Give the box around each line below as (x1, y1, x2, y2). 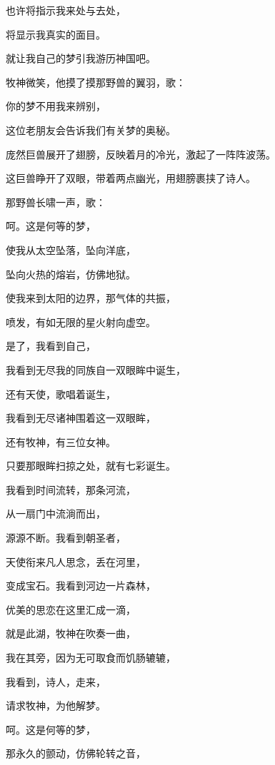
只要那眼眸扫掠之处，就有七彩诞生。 (6, 458, 176, 473)
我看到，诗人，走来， (6, 674, 106, 689)
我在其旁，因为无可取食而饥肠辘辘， (6, 650, 176, 665)
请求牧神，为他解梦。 (6, 698, 106, 713)
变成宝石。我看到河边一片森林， (6, 578, 156, 593)
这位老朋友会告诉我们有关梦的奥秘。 (6, 122, 176, 137)
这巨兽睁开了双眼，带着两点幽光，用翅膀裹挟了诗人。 (6, 171, 256, 186)
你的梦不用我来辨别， (6, 98, 106, 113)
